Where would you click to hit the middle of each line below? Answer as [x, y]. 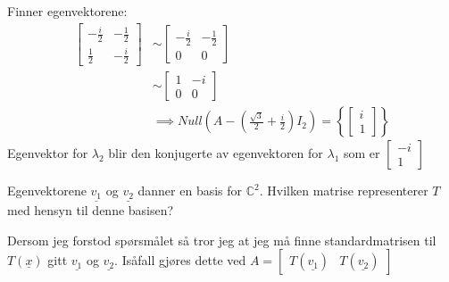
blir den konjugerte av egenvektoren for [216, 153]
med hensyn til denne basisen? [91, 210]
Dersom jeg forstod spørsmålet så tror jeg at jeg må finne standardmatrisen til [222, 240]
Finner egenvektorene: [67, 11]
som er [362, 153]
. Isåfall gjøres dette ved [180, 260]
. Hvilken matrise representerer [344, 191]
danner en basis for [190, 191]
